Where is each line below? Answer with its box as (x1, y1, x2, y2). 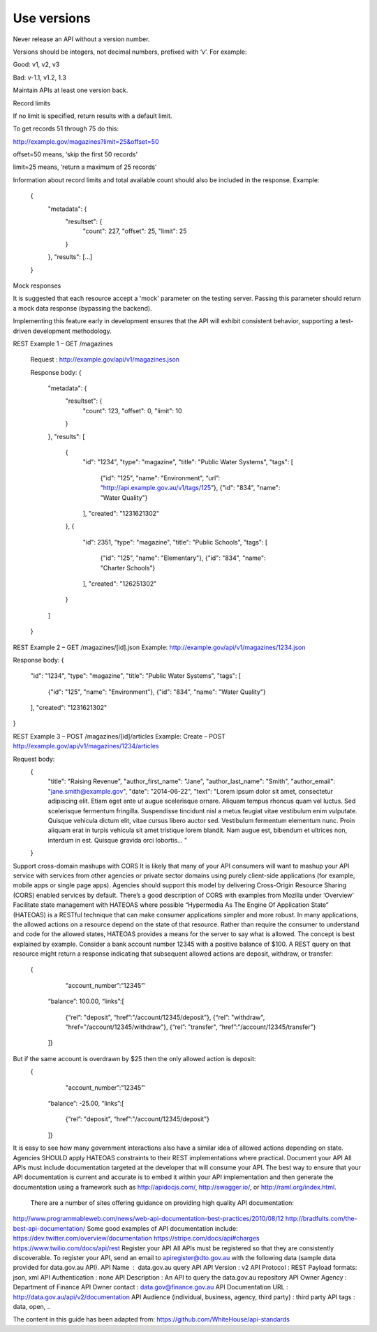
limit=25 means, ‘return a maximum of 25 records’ (13, 163, 157, 171)
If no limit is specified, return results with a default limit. (13, 112, 172, 120)
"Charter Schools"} (100, 563, 156, 572)
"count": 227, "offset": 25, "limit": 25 (82, 227, 187, 235)
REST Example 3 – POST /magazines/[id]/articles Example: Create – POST (13, 732, 226, 740)
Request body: (13, 755, 55, 763)
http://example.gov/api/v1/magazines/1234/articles (13, 742, 160, 750)
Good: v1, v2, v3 (13, 60, 60, 69)
